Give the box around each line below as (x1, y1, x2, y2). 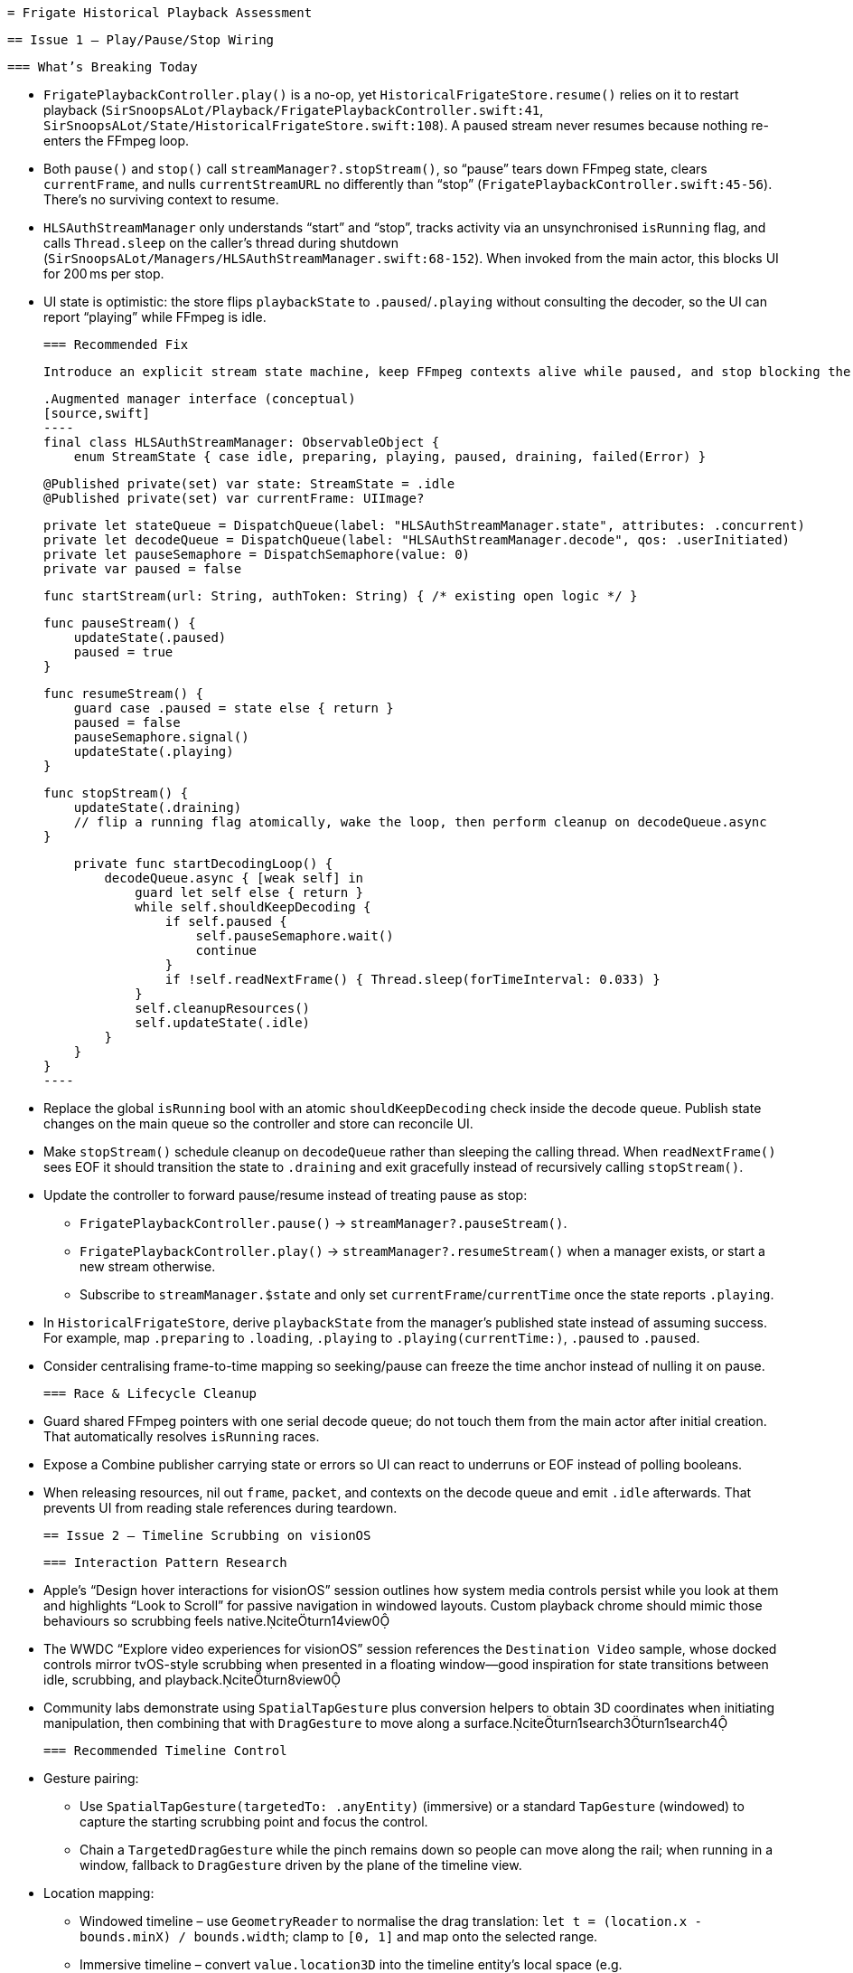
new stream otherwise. (80, 1259, 216, 1274)
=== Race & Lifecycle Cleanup (43, 1386, 258, 1401)
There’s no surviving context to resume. (43, 192, 279, 207)
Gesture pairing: (43, 1770, 139, 1786)
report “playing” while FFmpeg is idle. (43, 309, 267, 325)
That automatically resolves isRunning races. (43, 1429, 320, 1444)
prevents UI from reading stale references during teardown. (43, 1500, 398, 1515)
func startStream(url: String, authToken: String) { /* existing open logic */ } (43, 589, 638, 603)
